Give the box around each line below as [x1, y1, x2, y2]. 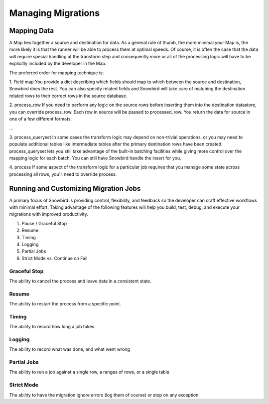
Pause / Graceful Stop [21, 220, 67, 226]
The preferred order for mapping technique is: [9, 70, 104, 76]
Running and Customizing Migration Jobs [9, 184, 141, 193]
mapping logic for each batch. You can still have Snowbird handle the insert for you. [9, 155, 181, 161]
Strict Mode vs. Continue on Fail [21, 255, 88, 261]
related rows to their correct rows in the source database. [9, 93, 128, 99]
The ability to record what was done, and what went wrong [9, 346, 131, 352]
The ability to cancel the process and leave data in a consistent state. [9, 278, 151, 284]
